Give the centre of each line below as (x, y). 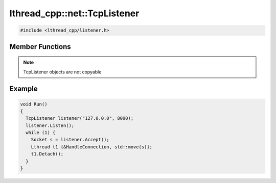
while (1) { (41, 133)
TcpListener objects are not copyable (62, 72)
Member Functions (40, 47)
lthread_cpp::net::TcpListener (74, 13)
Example (24, 89)
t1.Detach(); (47, 154)
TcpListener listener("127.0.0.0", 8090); (80, 118)
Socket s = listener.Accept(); (70, 140)
